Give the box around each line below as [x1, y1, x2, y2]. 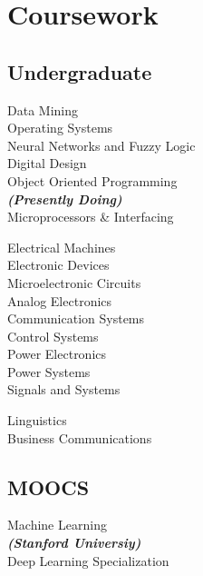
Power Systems [7, 362, 91, 381]
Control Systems [7, 326, 99, 345]
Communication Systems [7, 309, 145, 328]
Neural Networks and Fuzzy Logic [7, 135, 196, 154]
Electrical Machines [7, 237, 116, 256]
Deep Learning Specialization [7, 551, 169, 570]
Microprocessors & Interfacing [7, 207, 174, 226]
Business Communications [7, 428, 152, 447]
